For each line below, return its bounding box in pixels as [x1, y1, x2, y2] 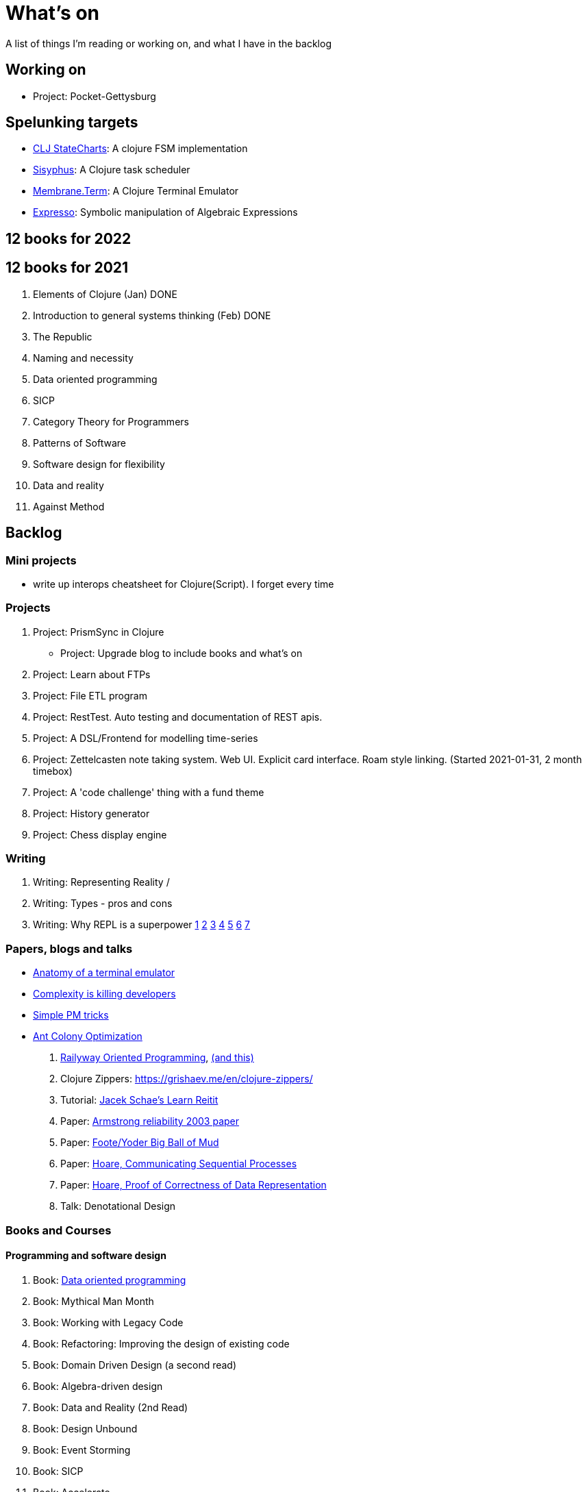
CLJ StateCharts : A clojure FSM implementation [33, 142, 248, 155]
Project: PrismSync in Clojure [33, 625, 164, 638]
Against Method [33, 500, 105, 512]
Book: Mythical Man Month [33, 1295, 154, 1307]
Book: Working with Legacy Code [33, 1316, 184, 1328]
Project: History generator [33, 807, 150, 819]
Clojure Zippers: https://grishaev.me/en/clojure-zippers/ [60, 1073, 313, 1085]
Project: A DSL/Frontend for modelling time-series [33, 732, 258, 744]
